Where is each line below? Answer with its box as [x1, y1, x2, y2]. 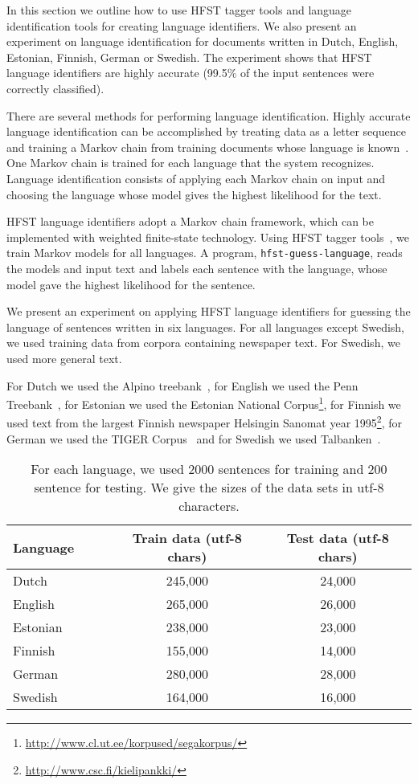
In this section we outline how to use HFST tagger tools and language [6, 2, 352, 18]
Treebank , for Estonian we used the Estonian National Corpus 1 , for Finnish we [6, 394, 401, 412]
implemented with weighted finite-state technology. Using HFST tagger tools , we [6, 228, 409, 245]
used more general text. [6, 349, 122, 366]
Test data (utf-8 [286, 529, 389, 548]
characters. [178, 496, 240, 516]
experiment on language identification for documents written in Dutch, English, [6, 33, 399, 50]
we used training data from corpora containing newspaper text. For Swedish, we [6, 334, 400, 351]
